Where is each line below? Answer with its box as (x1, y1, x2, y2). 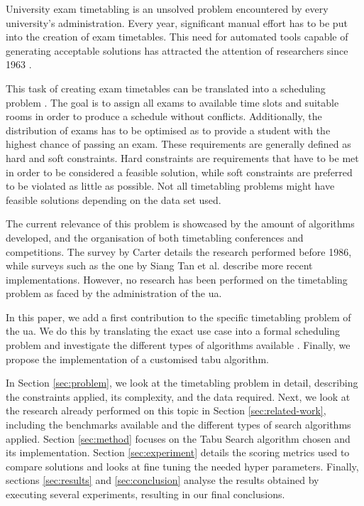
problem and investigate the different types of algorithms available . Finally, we (6, 338, 351, 352)
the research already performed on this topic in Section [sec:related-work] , (6, 403, 326, 418)
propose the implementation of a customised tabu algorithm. (6, 351, 269, 366)
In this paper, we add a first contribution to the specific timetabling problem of (6, 309, 351, 324)
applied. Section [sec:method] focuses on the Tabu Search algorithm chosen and (6, 431, 351, 446)
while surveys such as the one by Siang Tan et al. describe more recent (6, 258, 313, 273)
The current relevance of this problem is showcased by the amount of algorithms (6, 216, 355, 231)
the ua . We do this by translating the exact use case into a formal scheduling (6, 323, 341, 338)
